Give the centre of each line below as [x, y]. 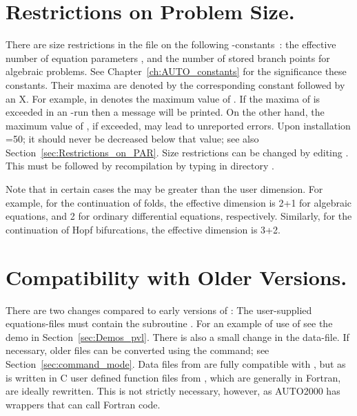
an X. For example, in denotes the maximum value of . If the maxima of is [163, 98]
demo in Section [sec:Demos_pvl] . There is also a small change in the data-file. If [177, 336]
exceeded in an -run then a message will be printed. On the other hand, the [165, 112]
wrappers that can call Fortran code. [83, 404]
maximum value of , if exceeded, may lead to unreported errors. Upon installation [178, 125]
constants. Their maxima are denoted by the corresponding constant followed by [175, 84]
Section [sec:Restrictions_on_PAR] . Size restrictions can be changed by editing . [177, 152]
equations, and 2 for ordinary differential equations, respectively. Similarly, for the [179, 216]
